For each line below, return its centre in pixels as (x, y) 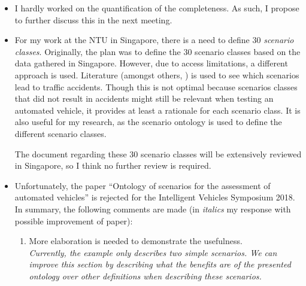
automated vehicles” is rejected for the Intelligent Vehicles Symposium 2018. (155, 197)
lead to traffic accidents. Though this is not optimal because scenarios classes (156, 86)
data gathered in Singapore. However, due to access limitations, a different (151, 63)
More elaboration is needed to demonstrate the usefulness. (136, 241)
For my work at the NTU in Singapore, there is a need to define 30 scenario (154, 40)
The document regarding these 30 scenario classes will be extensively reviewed (158, 153)
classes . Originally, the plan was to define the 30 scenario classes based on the (157, 51)
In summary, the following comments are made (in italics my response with (153, 209)
